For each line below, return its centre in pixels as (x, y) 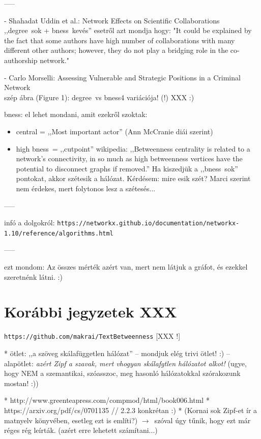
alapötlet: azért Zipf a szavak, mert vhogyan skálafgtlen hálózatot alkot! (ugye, (125, 363)
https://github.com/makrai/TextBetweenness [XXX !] (92, 336)
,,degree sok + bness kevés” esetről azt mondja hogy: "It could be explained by (128, 30)
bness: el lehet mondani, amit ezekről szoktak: (76, 114)
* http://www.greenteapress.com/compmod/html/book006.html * (107, 400)
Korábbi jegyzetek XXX (91, 312)
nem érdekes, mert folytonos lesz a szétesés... (86, 188)
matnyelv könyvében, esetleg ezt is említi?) (71, 420)
